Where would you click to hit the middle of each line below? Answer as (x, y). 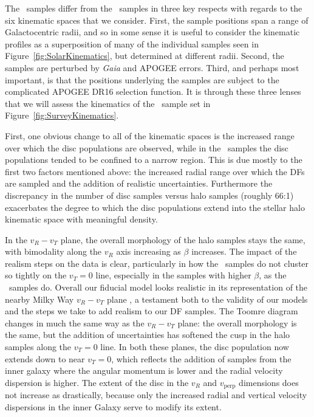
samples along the (38, 347)
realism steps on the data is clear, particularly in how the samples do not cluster (157, 263)
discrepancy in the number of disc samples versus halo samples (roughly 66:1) (149, 195)
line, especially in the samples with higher (173, 275)
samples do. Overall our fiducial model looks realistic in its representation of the (158, 287)
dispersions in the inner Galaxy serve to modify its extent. (113, 406)
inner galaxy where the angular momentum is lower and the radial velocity (144, 370)
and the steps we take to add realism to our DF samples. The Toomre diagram (152, 311)
